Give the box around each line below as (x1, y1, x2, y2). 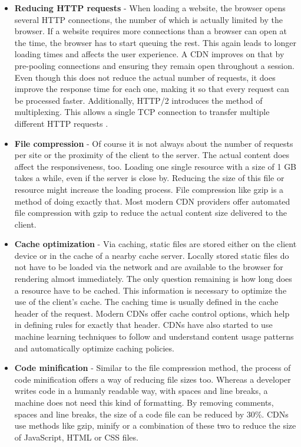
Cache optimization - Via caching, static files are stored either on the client (14, 238, 297, 250)
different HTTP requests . (14, 117, 108, 129)
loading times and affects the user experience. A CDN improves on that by (14, 48, 285, 60)
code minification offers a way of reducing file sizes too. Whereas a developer (14, 373, 291, 385)
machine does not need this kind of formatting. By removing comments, (14, 396, 274, 408)
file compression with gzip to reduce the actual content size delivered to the (14, 206, 287, 219)
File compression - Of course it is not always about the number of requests (14, 137, 293, 149)
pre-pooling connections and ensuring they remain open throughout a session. (14, 59, 295, 71)
